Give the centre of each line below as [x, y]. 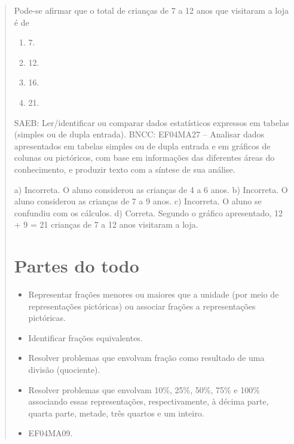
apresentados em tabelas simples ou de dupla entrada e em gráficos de [142, 146]
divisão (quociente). [64, 369]
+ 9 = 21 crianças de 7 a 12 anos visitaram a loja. [106, 224]
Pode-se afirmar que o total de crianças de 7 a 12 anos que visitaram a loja [151, 10]
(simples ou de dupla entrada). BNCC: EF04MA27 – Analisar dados [139, 134]
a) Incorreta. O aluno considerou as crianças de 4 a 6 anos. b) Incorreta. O [151, 189]
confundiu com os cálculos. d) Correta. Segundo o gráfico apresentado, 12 [148, 212]
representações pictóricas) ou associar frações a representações [142, 306]
